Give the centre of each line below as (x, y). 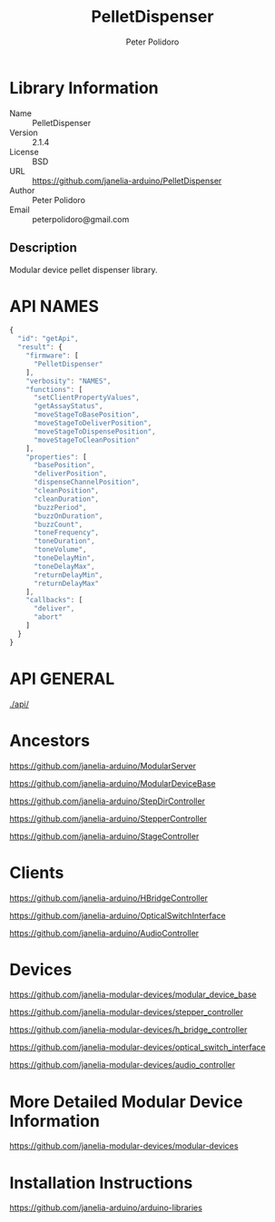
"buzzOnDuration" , (68, 516)
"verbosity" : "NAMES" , (69, 381)
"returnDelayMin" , (68, 575)
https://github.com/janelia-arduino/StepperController (108, 818)
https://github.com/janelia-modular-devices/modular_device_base (133, 994)
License (24, 152)
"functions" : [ (54, 389)
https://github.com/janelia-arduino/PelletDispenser (127, 181)
